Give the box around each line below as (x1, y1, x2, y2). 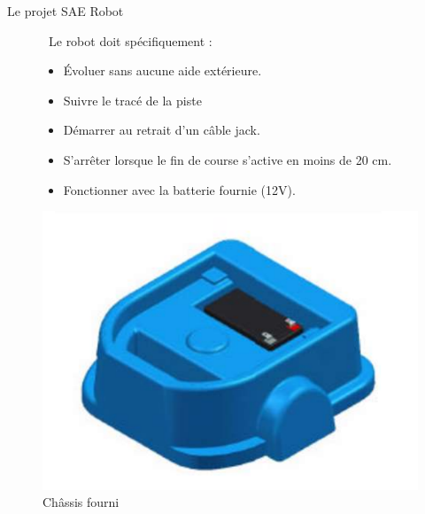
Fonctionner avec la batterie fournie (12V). (63, 180, 296, 199)
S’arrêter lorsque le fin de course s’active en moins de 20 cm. (63, 150, 392, 168)
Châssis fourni (42, 493, 120, 511)
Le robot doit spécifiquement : (48, 31, 212, 50)
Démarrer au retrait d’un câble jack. (63, 121, 260, 139)
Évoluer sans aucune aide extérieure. (63, 61, 262, 80)
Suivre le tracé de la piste (63, 90, 202, 109)
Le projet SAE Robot (7, 2, 124, 19)
